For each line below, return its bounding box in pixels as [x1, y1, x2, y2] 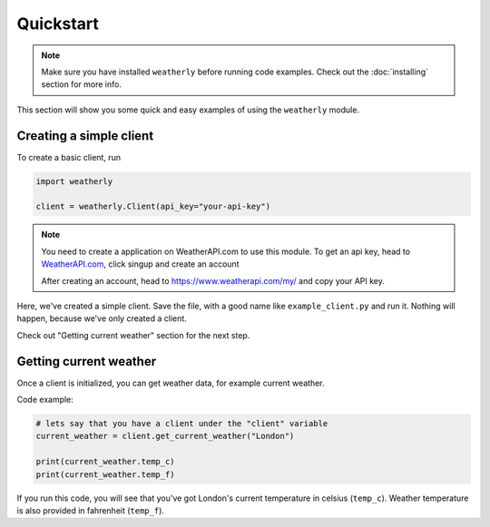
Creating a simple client [16, 128, 154, 143]
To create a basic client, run [16, 151, 122, 162]
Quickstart [16, 14, 100, 34]
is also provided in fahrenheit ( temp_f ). [16, 504, 165, 516]
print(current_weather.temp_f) [35, 469, 176, 480]
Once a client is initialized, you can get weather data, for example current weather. [16, 377, 326, 388]
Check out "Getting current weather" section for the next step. [16, 329, 250, 340]
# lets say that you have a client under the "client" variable [35, 418, 328, 428]
